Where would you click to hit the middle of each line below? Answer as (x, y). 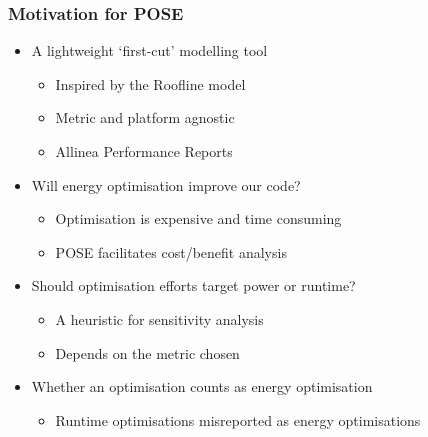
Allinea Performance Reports (144, 151)
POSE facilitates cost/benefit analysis (171, 251)
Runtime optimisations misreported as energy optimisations (238, 419)
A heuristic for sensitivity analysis (159, 318)
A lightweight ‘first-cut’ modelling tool (149, 50)
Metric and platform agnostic (145, 117)
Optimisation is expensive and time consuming (198, 218)
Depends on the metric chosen (147, 352)
